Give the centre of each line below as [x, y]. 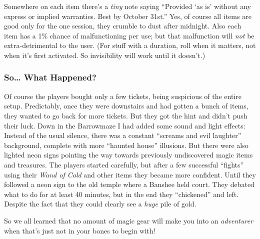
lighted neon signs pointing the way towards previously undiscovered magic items [128, 155]
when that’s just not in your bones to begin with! [80, 230]
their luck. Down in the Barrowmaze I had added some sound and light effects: [125, 125]
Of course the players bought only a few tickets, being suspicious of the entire [123, 96]
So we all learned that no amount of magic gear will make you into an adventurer [129, 220]
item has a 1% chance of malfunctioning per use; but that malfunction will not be [129, 35]
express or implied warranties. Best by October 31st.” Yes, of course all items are [128, 16]
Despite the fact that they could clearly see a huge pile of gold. [100, 204]
